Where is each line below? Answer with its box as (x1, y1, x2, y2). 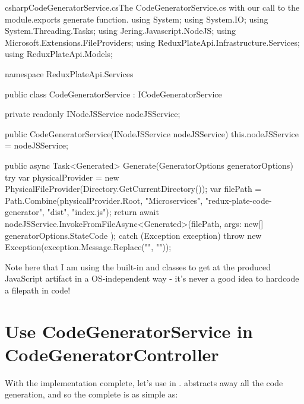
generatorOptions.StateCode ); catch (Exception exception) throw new (5, 229, 262, 241)
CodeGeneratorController (5, 342, 219, 366)
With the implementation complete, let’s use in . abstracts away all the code (5, 376, 283, 389)
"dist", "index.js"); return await (47, 206, 159, 218)
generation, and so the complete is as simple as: (5, 388, 178, 400)
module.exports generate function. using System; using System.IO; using (5, 12, 268, 25)
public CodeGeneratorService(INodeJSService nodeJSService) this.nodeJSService (5, 127, 299, 140)
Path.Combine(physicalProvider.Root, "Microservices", (5, 194, 203, 206)
